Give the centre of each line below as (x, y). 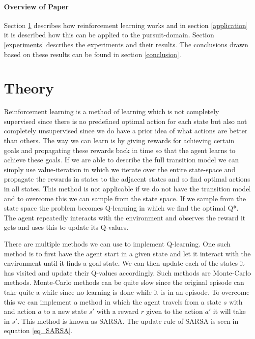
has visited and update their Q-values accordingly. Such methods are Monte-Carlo (127, 272)
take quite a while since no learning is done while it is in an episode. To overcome (127, 292)
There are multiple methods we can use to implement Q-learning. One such (117, 244)
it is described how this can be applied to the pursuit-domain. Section (109, 35)
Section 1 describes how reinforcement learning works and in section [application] (126, 25)
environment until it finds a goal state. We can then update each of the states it (124, 263)
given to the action (174, 311)
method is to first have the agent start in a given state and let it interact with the (127, 253)
